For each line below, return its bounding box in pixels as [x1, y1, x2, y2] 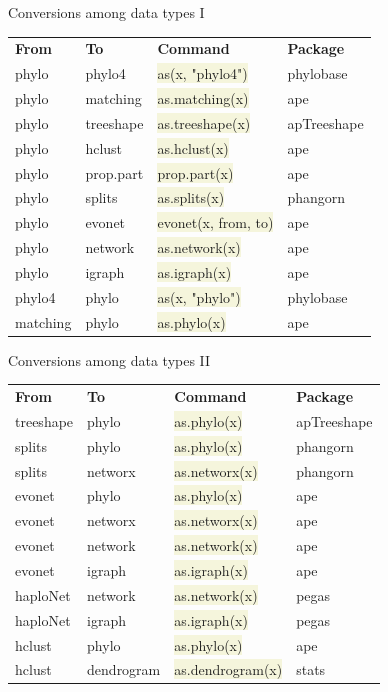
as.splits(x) [157, 187, 225, 208]
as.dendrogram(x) [174, 659, 283, 680]
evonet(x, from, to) [157, 212, 274, 233]
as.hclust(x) [157, 137, 229, 158]
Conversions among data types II [8, 349, 211, 370]
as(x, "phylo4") [157, 63, 248, 84]
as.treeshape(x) [157, 112, 251, 133]
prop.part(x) [157, 162, 234, 183]
